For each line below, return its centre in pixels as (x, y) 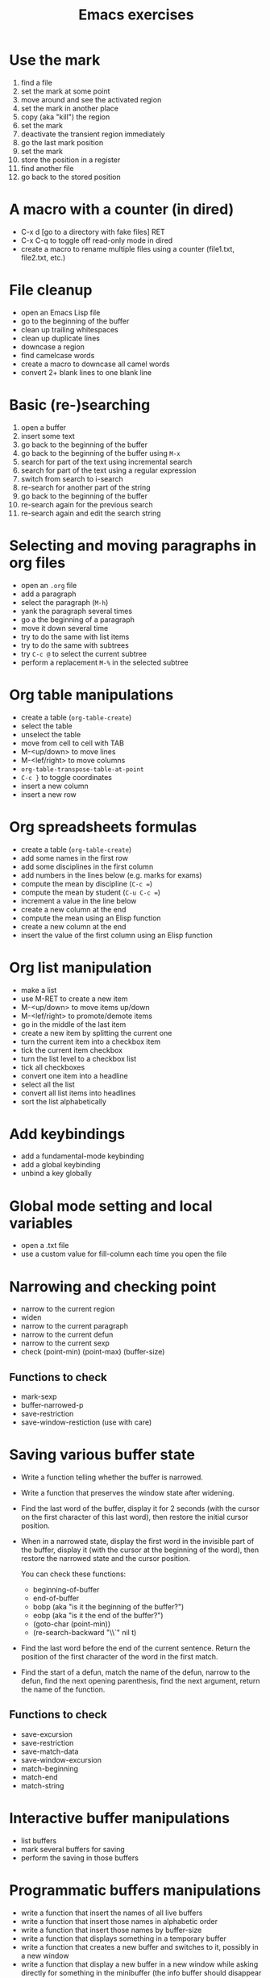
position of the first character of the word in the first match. (119, 1657)
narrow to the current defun (67, 1335)
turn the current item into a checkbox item (91, 1041)
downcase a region (53, 346)
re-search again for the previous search (87, 504)
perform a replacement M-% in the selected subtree (104, 662)
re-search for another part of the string (86, 487)
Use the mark (55, 60)
